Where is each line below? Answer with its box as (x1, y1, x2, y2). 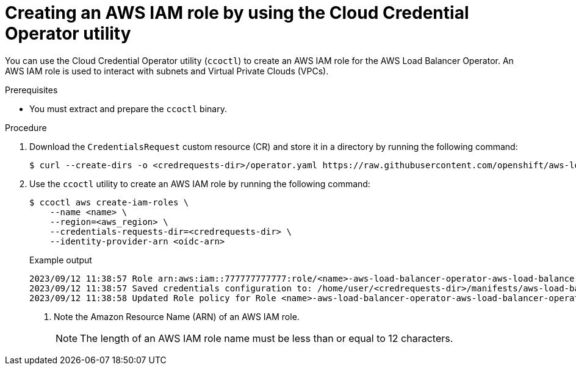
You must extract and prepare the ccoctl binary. (29, 103, 227, 114)
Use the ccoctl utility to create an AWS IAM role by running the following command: (29, 178, 370, 189)
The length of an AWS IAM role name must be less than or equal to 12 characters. (80, 332, 453, 344)
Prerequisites (5, 84, 58, 95)
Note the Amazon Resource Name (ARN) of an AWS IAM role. (54, 311, 300, 322)
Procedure (5, 122, 47, 133)
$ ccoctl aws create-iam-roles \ (29, 197, 189, 207)
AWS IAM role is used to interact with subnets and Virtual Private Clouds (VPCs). (5, 65, 329, 76)
